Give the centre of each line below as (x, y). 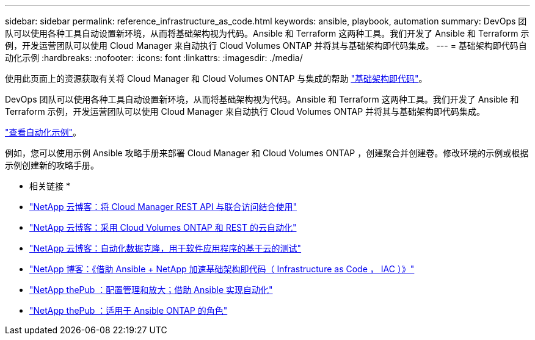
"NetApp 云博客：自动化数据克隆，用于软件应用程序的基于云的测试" (166, 248)
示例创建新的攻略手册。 (52, 165)
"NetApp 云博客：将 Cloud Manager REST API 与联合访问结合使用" (163, 207)
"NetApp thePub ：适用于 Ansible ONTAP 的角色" (129, 310)
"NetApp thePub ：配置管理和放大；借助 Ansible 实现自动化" (151, 290)
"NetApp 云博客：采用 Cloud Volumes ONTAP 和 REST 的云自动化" (163, 227)
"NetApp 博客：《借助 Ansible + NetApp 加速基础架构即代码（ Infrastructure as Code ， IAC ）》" (222, 269)
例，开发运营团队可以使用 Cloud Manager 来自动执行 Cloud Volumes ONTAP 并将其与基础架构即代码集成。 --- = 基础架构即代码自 (266, 45)
